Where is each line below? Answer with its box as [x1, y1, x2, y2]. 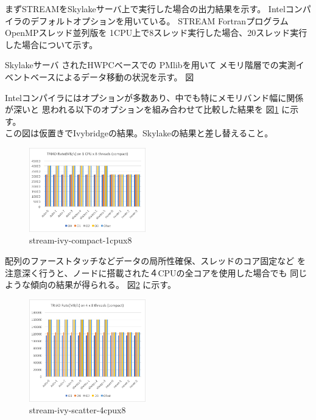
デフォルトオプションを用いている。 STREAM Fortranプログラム [30, 14, 289, 27]
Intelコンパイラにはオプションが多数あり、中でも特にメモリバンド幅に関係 [5, 91, 304, 103]
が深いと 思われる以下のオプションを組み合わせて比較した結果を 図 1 [5, 103, 279, 116]
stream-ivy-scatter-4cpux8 [29, 404, 126, 416]
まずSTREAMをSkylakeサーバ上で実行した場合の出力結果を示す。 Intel [5, 2, 286, 15]
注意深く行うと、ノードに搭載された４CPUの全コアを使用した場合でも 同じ [5, 266, 307, 279]
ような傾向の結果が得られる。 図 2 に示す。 [5, 278, 176, 291]
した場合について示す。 [5, 38, 98, 51]
